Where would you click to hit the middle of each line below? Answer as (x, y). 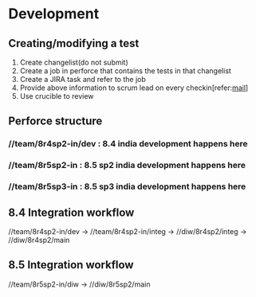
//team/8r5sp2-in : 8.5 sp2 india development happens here (127, 166)
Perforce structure (55, 121)
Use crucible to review (57, 96)
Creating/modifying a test (74, 43)
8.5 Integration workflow (71, 265)
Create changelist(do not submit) (74, 62)
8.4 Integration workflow (71, 212)
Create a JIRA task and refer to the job (83, 79)
